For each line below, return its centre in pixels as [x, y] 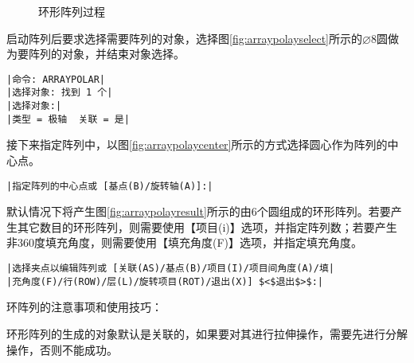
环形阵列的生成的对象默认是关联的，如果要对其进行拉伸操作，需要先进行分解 [207, 333]
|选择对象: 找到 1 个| [60, 93]
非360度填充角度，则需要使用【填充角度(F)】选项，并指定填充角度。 [185, 242]
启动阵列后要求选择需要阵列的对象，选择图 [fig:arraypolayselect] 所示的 [185, 38]
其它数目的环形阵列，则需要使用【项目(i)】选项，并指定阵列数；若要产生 [207, 226]
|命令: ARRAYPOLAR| [56, 79]
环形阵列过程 [72, 11]
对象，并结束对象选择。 [123, 54]
